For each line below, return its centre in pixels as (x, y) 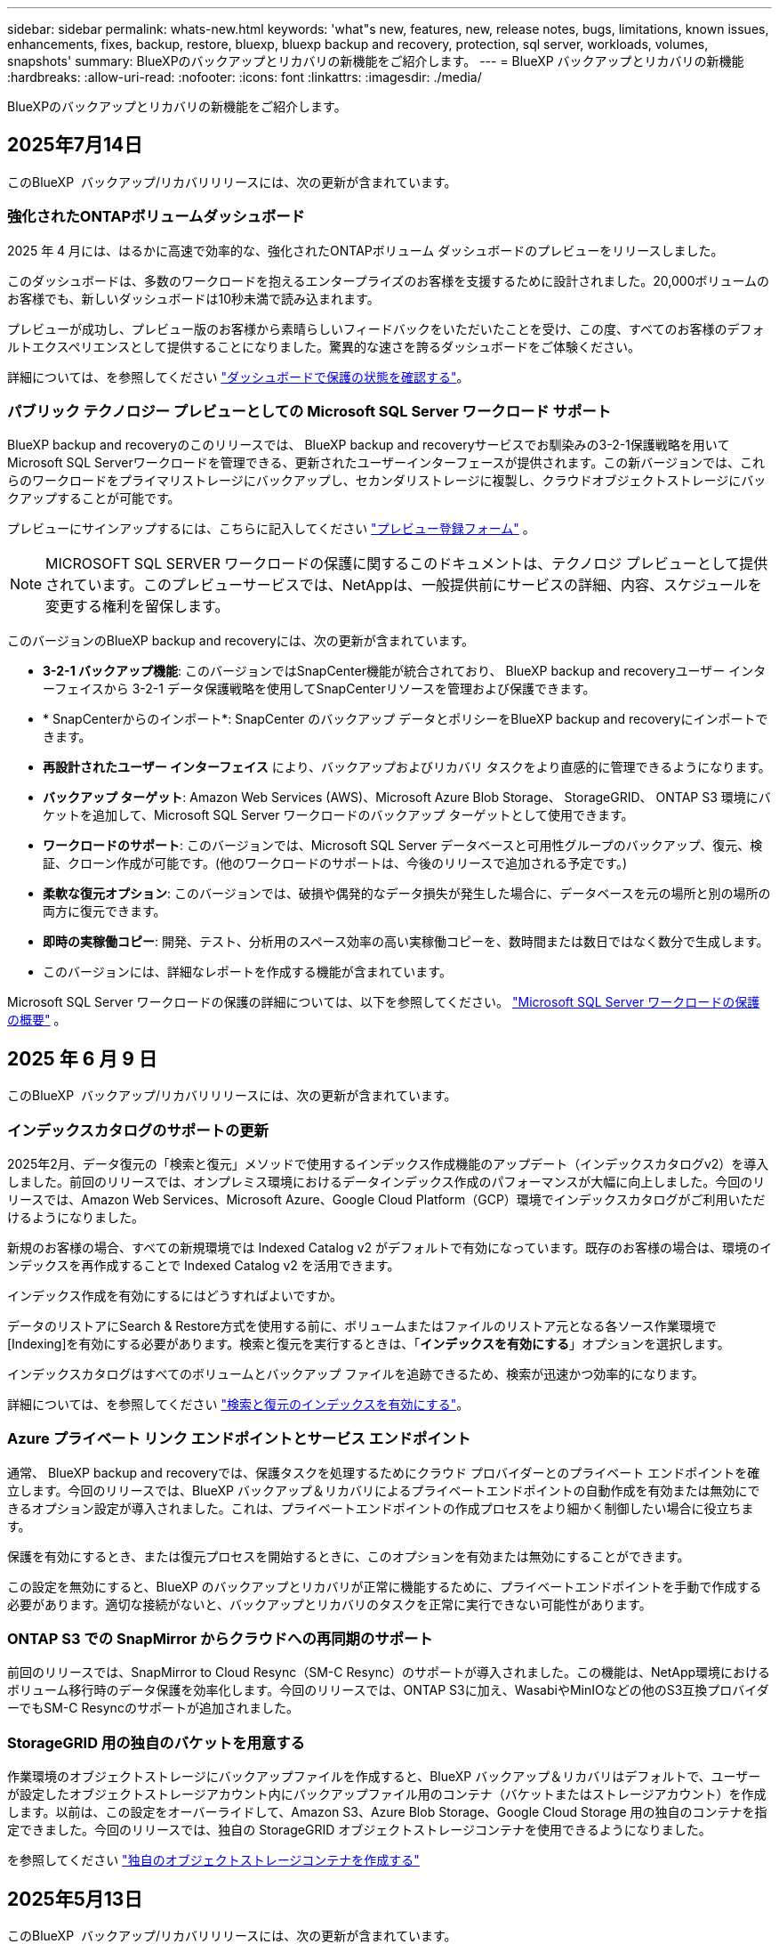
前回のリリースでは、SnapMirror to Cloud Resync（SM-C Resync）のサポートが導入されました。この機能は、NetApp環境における (389, 1673)
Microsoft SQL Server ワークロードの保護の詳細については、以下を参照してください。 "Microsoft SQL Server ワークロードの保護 (384, 1002)
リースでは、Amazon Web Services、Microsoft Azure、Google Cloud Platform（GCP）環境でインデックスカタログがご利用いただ (386, 1199)
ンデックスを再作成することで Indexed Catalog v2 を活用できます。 (204, 1265)
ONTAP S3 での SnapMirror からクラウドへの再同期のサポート (220, 1639)
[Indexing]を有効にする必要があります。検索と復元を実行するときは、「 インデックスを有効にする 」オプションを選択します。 (369, 1343)
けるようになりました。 (76, 1217)
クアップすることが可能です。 (94, 498)
